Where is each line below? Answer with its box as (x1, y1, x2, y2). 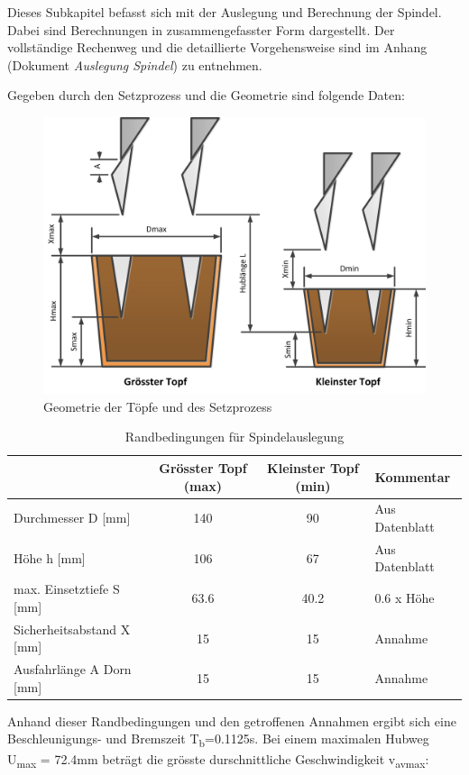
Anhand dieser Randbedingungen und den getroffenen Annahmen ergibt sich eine (7, 711, 456, 730)
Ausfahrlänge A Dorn (14, 660, 132, 679)
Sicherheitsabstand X (14, 619, 131, 638)
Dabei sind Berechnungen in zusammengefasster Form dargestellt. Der (7, 20, 395, 39)
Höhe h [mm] (14, 548, 86, 567)
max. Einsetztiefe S (14, 579, 120, 598)
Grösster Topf (159, 458, 247, 477)
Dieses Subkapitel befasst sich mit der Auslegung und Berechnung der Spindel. (7, 3, 442, 21)
